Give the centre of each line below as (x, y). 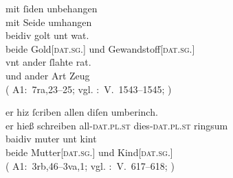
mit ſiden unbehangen (52, 8)
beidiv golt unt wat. (47, 35)
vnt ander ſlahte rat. (48, 62)
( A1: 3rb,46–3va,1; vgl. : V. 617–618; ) (90, 165)
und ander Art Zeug (48, 75)
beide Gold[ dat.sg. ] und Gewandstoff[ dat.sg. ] (100, 48)
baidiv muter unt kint (51, 139)
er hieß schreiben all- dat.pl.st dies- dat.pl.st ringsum (117, 125)
